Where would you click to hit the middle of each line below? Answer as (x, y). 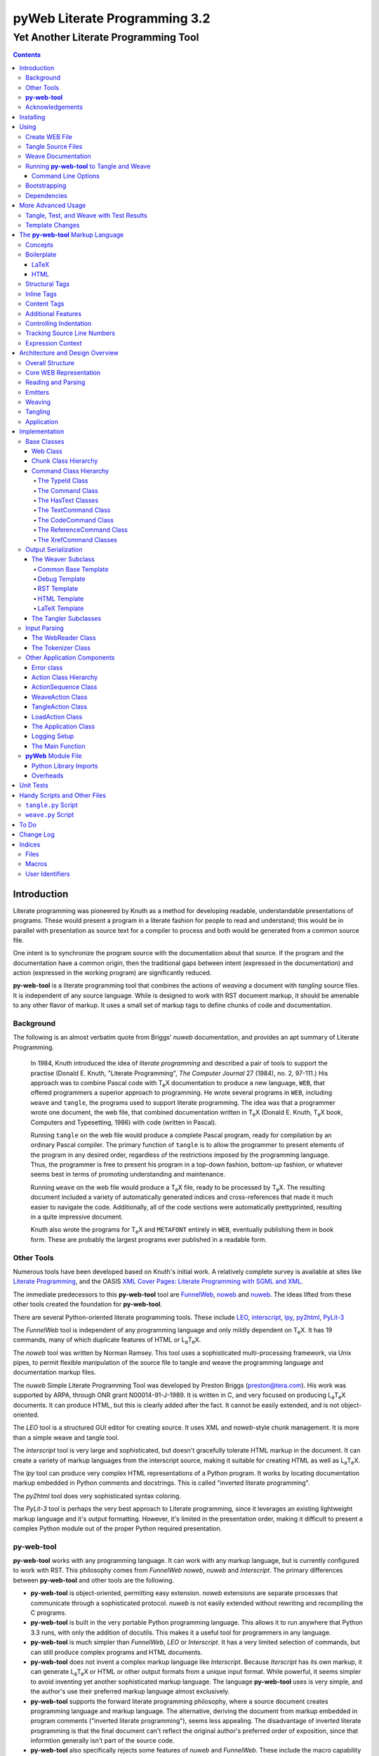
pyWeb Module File (54, 756)
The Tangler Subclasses (67, 618)
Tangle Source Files (54, 146)
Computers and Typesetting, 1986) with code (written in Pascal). (124, 1122)
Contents (27, 55)
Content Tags (45, 304)
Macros (36, 864)
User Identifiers (48, 874)
